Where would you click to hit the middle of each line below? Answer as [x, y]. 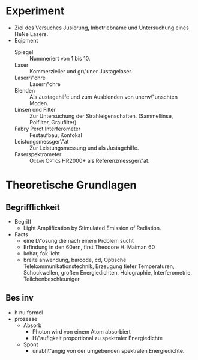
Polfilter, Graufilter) [53, 122]
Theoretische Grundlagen [71, 185]
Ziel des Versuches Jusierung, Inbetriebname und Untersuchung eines [102, 28]
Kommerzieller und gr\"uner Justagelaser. [81, 71]
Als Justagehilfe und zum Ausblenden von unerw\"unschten [103, 97]
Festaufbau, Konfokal [55, 135]
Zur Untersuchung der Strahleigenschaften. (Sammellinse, [101, 116]
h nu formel [28, 312]
